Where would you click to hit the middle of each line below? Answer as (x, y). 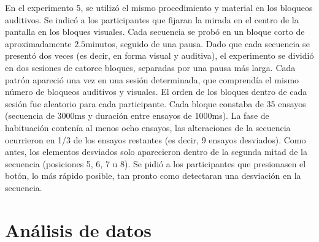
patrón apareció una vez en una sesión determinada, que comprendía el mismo (152, 79)
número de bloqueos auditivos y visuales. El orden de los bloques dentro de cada (156, 92)
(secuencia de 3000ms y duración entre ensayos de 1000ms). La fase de (137, 115)
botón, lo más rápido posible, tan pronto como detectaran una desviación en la (153, 176)
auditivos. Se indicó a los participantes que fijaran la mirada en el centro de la (152, 19)
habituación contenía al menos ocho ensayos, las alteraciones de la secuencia (148, 127)
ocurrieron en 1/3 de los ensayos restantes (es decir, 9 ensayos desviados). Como (156, 139)
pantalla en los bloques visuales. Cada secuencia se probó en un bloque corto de (155, 32)
